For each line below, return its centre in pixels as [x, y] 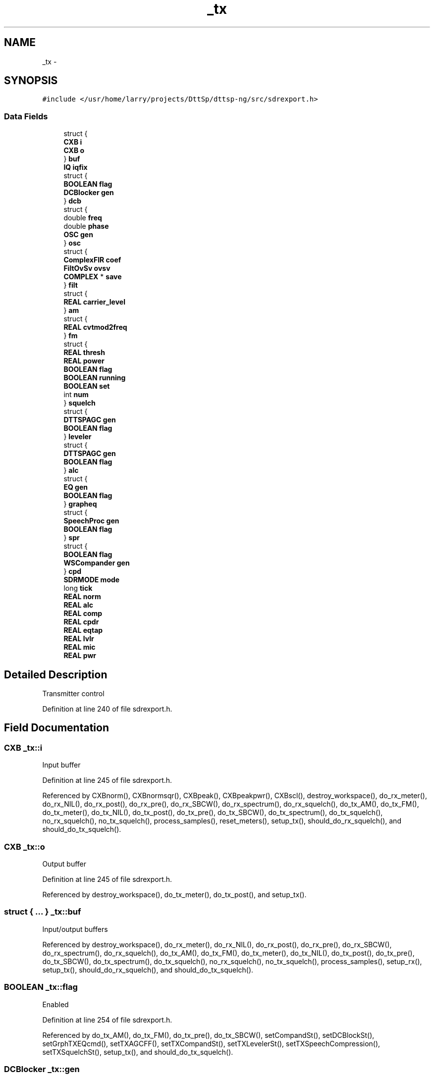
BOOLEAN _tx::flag [41, 987]
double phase [86, 226]
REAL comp [83, 614]
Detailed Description [56, 674]
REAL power [84, 361]
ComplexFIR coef [92, 260]
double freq [83, 218]
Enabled [55, 1004]
